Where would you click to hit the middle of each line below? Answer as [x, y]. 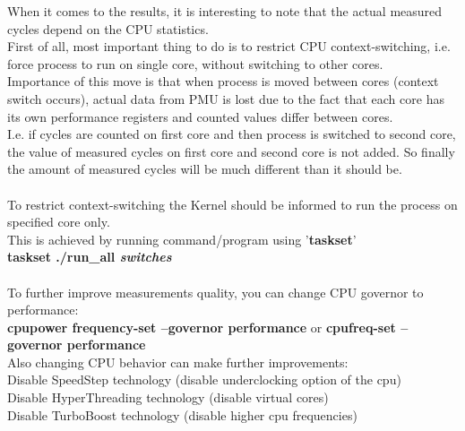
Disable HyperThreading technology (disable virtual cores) [168, 397]
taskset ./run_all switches [90, 257]
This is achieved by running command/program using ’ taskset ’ [182, 239]
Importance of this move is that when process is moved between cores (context [223, 81]
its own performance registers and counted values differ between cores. [200, 116]
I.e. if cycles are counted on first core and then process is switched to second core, [232, 134]
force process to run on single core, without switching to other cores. [195, 63]
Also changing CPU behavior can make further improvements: [178, 362]
